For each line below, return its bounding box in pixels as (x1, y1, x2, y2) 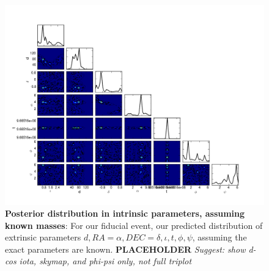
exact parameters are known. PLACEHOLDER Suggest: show (5, 242, 246, 255)
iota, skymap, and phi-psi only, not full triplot (19, 255, 192, 267)
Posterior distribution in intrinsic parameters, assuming (5, 207, 245, 220)
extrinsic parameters (5, 231, 81, 244)
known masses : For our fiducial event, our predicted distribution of (5, 219, 263, 231)
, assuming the (192, 231, 247, 244)
